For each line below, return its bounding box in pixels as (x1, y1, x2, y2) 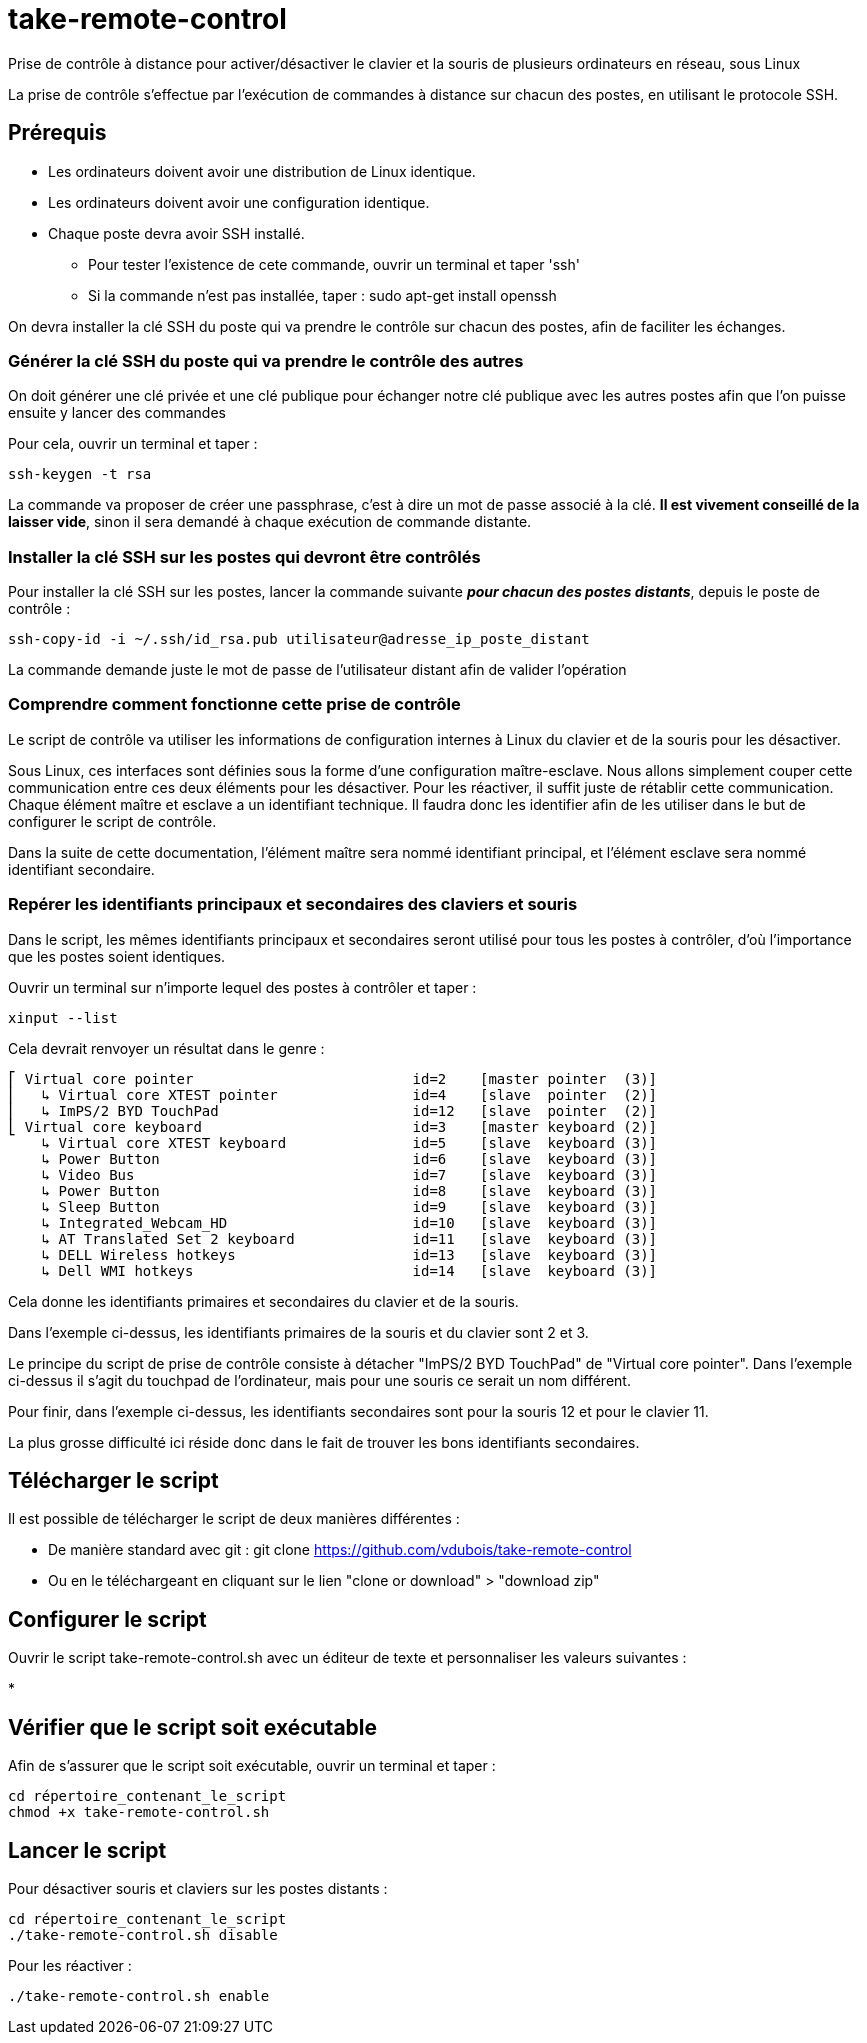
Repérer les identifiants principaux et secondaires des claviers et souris (8, 894, 578, 915)
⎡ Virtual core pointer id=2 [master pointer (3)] (8, 1070, 658, 1087)
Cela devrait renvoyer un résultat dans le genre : (8, 1039, 325, 1057)
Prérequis (8, 120, 107, 146)
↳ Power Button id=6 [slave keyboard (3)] (41, 1150, 658, 1167)
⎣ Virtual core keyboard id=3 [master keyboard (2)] (8, 1118, 658, 1135)
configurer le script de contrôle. (8, 812, 217, 830)
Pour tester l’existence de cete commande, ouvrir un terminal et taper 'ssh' (88, 255, 580, 273)
